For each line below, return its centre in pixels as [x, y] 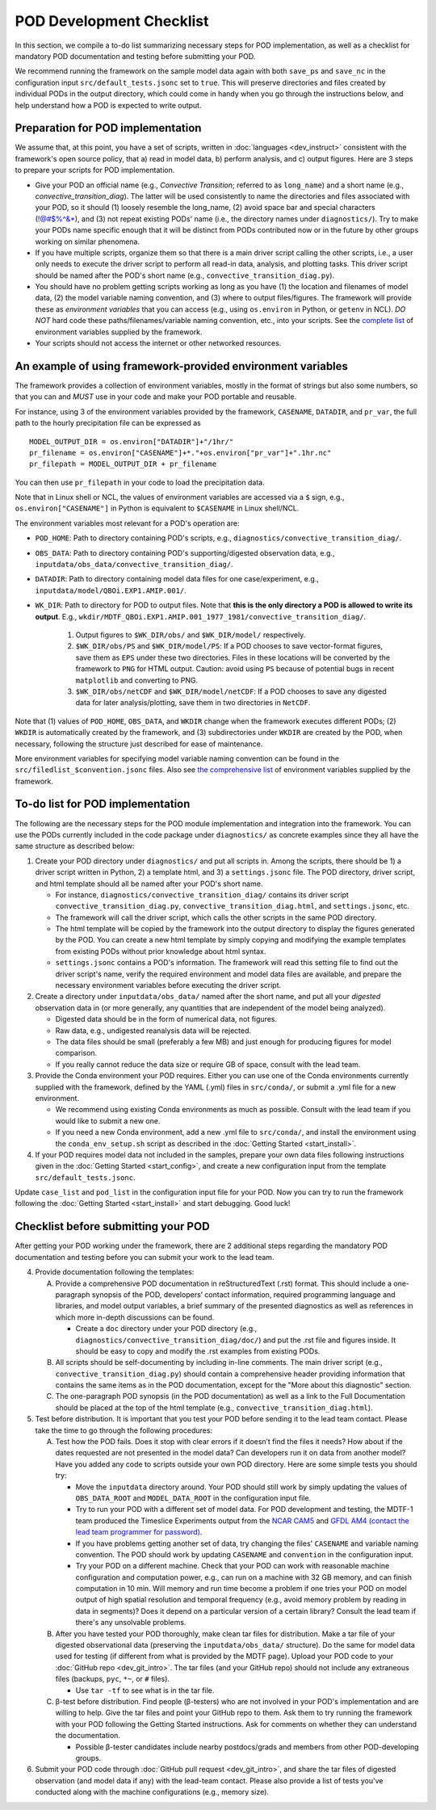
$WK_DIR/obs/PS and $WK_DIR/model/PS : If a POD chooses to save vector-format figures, [229, 646]
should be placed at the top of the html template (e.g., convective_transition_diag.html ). [214, 1407]
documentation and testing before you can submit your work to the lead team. [145, 1257]
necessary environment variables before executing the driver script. [168, 985]
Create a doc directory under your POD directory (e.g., [166, 1329]
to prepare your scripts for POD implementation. [95, 170]
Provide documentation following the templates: [115, 1272]
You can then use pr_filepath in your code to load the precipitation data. [140, 482]
